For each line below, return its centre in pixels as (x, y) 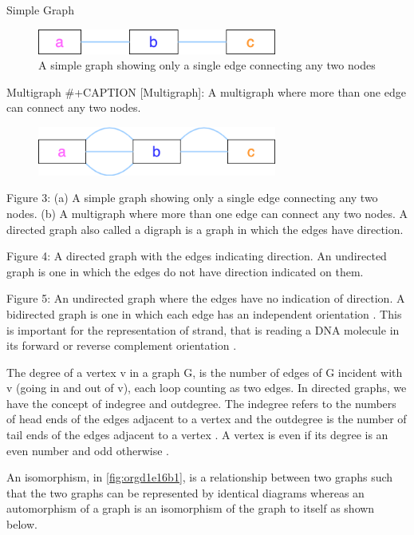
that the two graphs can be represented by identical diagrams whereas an (185, 492)
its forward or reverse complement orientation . (122, 345)
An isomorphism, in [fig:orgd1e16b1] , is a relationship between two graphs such (200, 477)
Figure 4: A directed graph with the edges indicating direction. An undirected (197, 256)
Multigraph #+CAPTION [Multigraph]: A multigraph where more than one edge (206, 91)
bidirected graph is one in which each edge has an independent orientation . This (204, 313)
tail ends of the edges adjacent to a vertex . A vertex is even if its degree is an (197, 435)
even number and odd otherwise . (88, 450)
